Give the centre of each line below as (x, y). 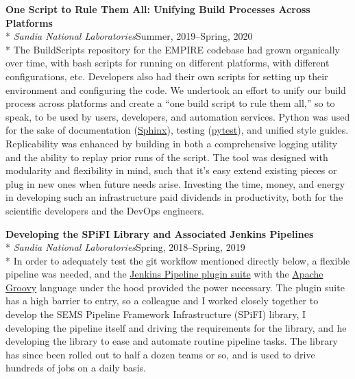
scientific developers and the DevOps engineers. (105, 210)
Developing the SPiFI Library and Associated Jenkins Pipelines (160, 233)
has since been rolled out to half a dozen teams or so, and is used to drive (160, 354)
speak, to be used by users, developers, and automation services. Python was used (178, 116)
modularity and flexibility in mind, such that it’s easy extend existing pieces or (171, 170)
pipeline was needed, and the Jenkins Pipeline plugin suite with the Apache (164, 274)
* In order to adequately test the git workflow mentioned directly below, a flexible (178, 260)
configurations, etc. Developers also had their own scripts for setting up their (167, 76)
